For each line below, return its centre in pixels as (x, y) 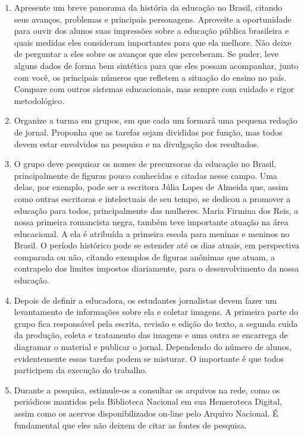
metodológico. (39, 100)
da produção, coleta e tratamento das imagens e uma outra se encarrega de (151, 335)
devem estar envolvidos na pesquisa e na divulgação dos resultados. (137, 144)
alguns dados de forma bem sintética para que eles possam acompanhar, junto (156, 65)
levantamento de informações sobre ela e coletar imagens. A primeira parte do (156, 312)
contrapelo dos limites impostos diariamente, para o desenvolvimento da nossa (156, 268)
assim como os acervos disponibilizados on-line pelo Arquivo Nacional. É (146, 413)
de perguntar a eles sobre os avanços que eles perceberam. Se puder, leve (146, 54)
